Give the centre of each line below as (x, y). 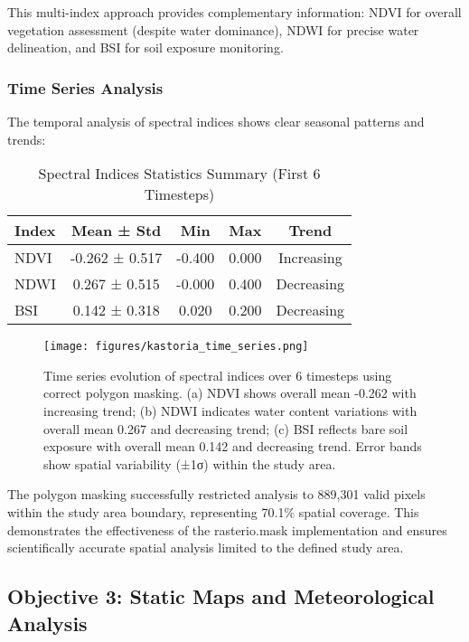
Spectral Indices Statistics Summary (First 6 (179, 174)
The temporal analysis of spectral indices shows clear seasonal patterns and (216, 121)
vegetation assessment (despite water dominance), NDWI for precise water (213, 29)
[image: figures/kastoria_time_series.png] (176, 347)
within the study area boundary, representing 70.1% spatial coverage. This (213, 512)
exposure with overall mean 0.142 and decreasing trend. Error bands (233, 446)
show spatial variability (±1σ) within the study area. (190, 463)
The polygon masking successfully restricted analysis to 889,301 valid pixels (216, 494)
